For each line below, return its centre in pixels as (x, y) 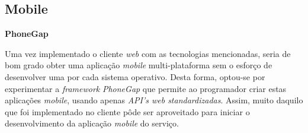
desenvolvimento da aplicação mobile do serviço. (92, 123)
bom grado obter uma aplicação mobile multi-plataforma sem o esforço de (139, 65)
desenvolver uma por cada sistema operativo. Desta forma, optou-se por (135, 76)
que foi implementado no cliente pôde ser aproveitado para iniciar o (127, 111)
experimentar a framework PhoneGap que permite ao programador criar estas (146, 88)
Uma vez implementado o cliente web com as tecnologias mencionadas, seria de (148, 53)
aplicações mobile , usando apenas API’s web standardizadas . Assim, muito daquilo (154, 100)
